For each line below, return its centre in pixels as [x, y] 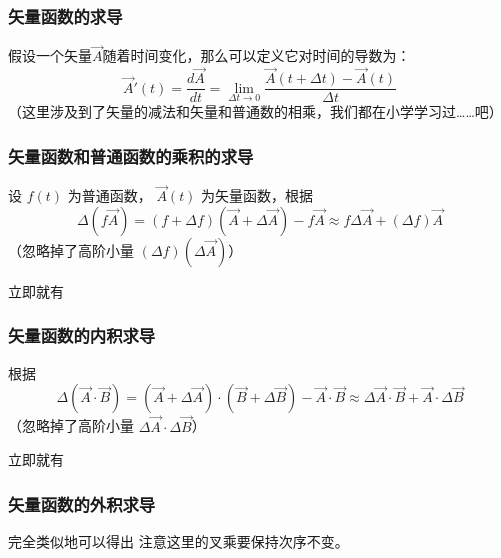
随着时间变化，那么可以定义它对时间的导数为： [256, 55]
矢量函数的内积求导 [82, 335]
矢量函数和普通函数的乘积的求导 [131, 155]
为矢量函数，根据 [257, 195]
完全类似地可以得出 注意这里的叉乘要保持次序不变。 [178, 540]
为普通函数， [109, 195]
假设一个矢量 [50, 55]
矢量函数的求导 [65, 15]
